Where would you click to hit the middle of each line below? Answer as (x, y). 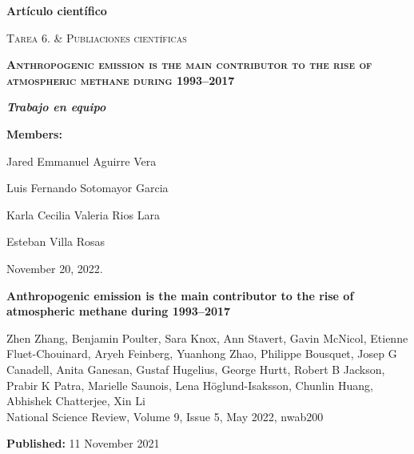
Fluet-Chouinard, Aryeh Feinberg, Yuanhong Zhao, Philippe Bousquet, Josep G (202, 354)
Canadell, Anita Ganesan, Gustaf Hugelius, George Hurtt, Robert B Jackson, (196, 369)
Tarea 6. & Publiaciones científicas (97, 37)
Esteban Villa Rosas (56, 241)
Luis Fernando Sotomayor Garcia (88, 188)
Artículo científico (57, 10)
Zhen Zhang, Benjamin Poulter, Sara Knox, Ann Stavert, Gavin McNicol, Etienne (207, 337)
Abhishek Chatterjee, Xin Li (76, 401)
